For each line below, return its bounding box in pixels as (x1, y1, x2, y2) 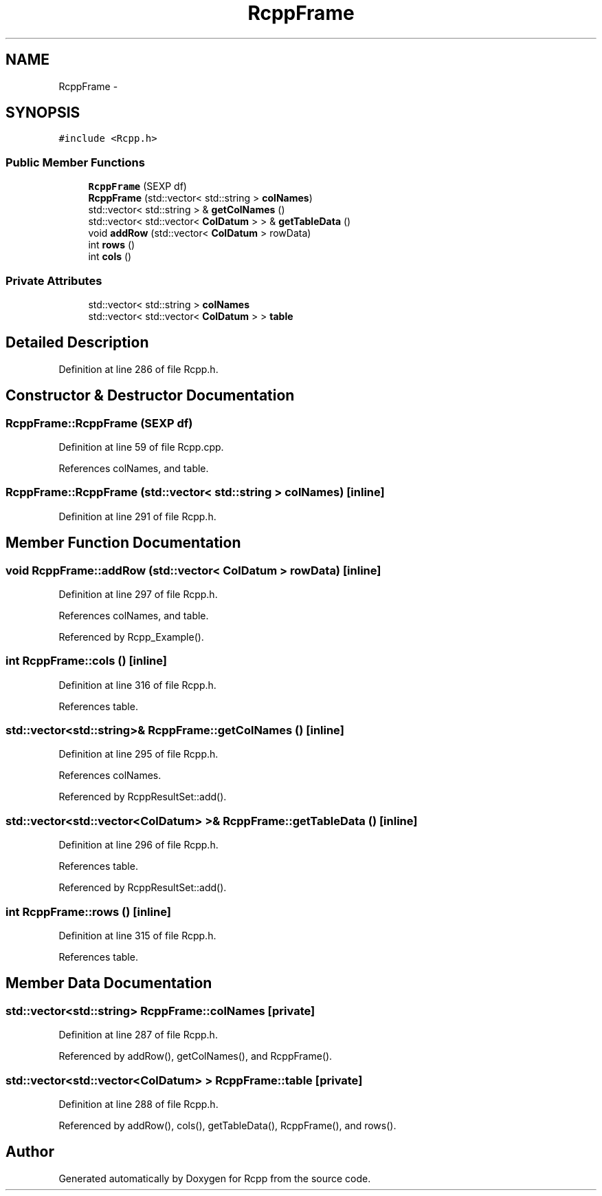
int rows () (88, 239, 135, 251)
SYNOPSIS (5, 104, 80, 122)
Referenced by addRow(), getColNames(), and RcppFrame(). (58, 1050, 333, 1062)
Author (5, 1143, 54, 1161)
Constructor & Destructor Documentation (5, 387, 295, 405)
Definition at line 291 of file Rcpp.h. (58, 510, 216, 522)
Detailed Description (5, 334, 149, 352)
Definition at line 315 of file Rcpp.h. (58, 929, 216, 941)
